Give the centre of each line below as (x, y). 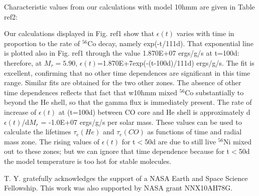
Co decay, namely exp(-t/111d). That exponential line (170, 43)
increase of (20, 112)
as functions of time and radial (195, 132)
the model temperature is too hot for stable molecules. (88, 161)
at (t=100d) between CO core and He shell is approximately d (154, 112)
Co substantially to (214, 92)
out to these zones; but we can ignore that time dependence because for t (117, 151)
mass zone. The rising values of (52, 141)
